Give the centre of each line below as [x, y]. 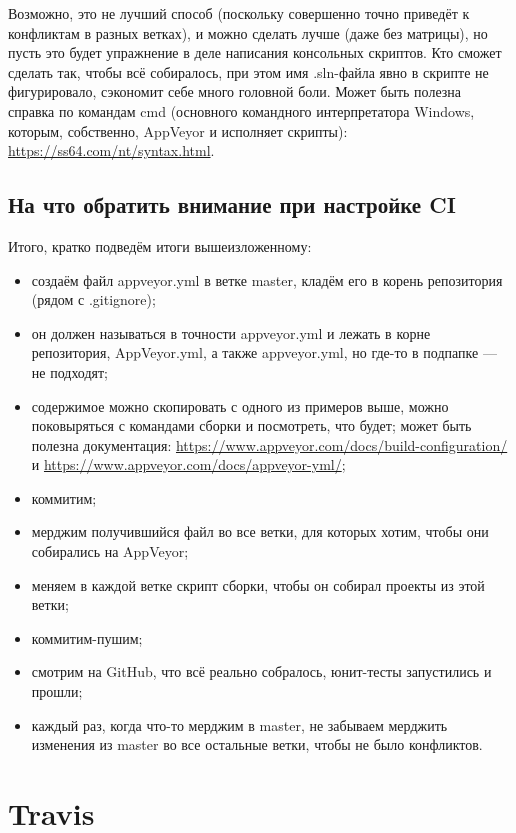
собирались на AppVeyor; [110, 551]
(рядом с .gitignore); [93, 299]
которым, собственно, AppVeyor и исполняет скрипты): [178, 130]
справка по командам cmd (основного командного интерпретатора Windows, [241, 110]
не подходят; [70, 371]
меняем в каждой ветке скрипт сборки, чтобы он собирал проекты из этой [258, 584]
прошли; [57, 691]
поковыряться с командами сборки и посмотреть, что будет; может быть [251, 425]
